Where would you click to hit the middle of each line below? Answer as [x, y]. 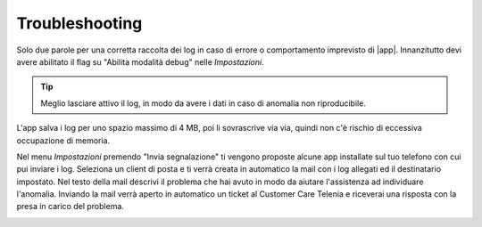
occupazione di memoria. [63, 140]
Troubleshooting [79, 23]
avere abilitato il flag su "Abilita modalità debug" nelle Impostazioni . [140, 61]
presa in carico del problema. [71, 207]
